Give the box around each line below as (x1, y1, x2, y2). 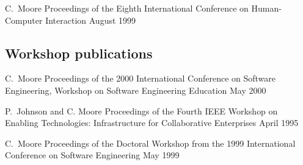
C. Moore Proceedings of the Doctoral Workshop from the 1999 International (5, 136, 296, 149)
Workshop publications (5, 43, 153, 62)
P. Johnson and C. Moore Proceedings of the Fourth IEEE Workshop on (5, 104, 278, 117)
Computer (5, 13, 43, 26)
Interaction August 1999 (45, 13, 136, 26)
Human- (251, 2, 282, 14)
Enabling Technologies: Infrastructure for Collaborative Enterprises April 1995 (5, 116, 299, 129)
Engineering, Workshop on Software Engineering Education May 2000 (5, 83, 266, 96)
